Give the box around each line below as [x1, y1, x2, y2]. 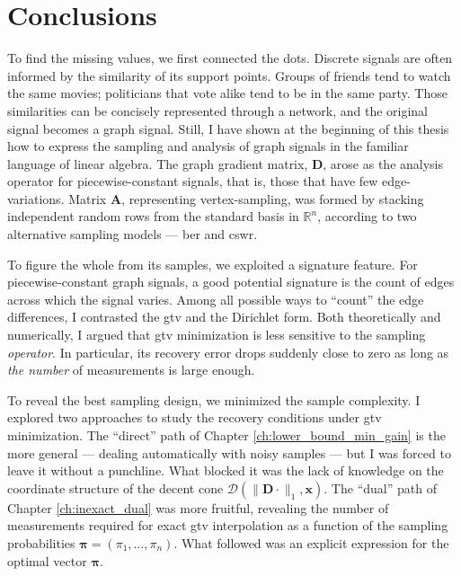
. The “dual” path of [324, 478, 437, 497]
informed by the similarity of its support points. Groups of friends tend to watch [7, 66, 451, 84]
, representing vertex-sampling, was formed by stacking [121, 189, 424, 208]
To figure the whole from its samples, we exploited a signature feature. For [7, 254, 418, 273]
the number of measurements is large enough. [7, 360, 255, 379]
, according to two [317, 207, 417, 226]
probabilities [7, 533, 75, 552]
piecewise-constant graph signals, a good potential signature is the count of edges [7, 272, 455, 291]
